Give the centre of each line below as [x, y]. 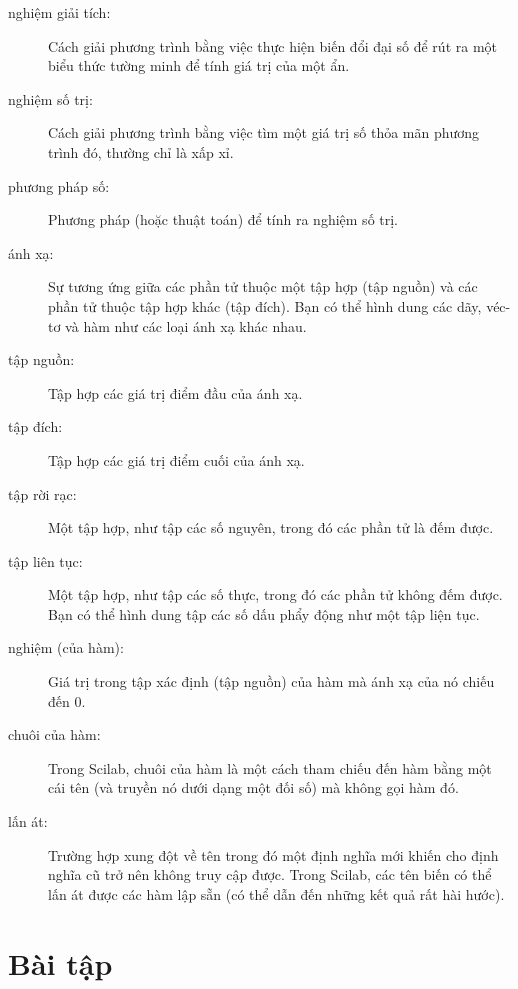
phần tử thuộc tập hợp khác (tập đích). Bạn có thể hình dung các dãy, [265, 305]
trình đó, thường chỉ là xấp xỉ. [141, 151]
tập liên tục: [45, 560]
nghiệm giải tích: [59, 12]
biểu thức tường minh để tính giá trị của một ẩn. [199, 65]
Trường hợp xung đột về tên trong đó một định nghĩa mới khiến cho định [273, 854]
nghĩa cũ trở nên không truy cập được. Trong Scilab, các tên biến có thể [270, 874]
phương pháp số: [59, 185]
